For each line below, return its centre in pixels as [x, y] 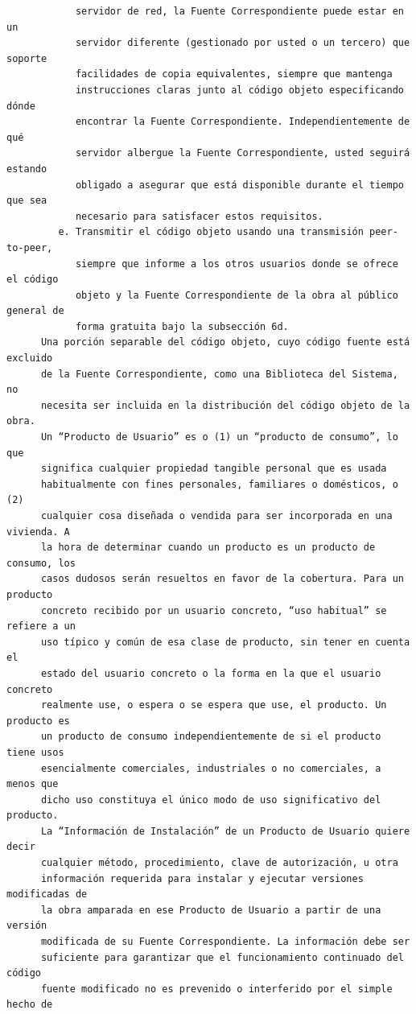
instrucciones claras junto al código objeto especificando [239, 90]
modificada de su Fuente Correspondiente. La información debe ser [225, 942]
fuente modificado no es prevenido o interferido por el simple [216, 989]
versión [27, 926]
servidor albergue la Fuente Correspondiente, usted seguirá [243, 153]
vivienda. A [38, 532]
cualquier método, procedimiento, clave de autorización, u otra [219, 863]
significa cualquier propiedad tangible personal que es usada [214, 469]
